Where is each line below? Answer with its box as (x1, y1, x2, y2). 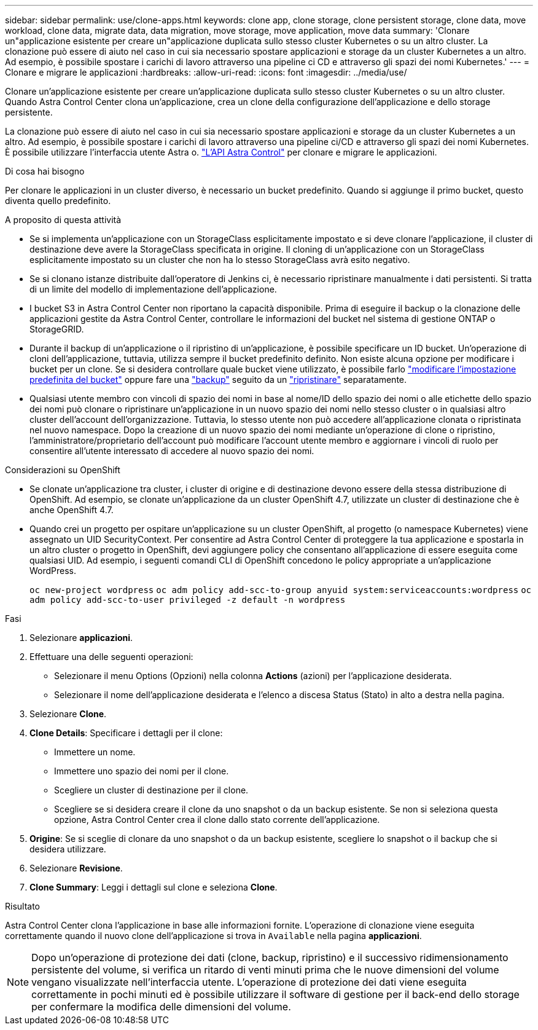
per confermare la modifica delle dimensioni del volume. (31, 1001, 291, 1013)
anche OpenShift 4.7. (29, 505, 114, 515)
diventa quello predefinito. (5, 195, 111, 206)
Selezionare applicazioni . (29, 632, 133, 643)
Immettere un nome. (54, 747, 136, 757)
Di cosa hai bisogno (5, 166, 85, 176)
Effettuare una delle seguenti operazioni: (29, 651, 193, 662)
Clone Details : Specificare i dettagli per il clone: (29, 728, 223, 738)
